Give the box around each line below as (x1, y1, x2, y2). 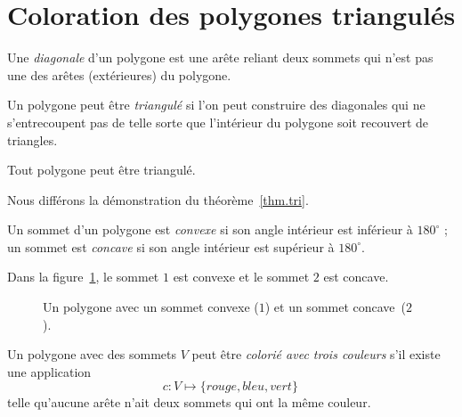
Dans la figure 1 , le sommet (7, 267, 159, 286)
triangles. (7, 130, 58, 149)
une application (7, 362, 92, 380)
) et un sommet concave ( (264, 298, 407, 316)
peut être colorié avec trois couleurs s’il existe (191, 345, 441, 364)
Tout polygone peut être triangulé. (7, 160, 196, 179)
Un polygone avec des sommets (7, 345, 176, 364)
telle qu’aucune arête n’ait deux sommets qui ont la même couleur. (7, 393, 371, 412)
